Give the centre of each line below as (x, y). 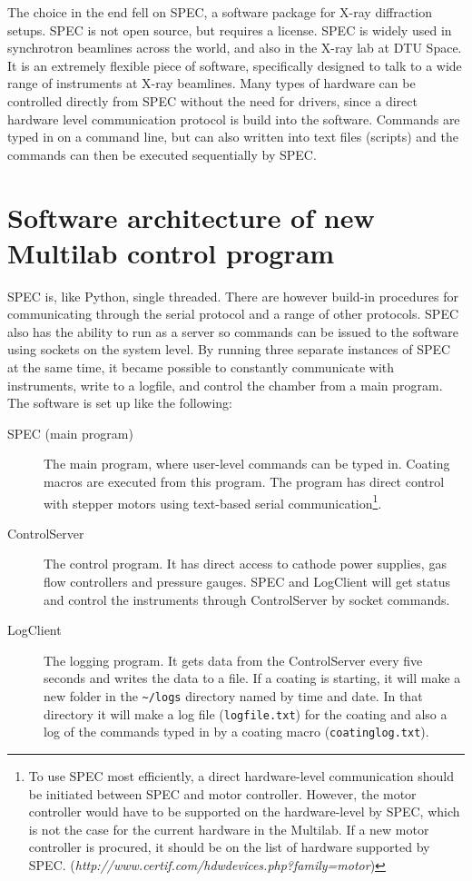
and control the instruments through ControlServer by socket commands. (247, 599)
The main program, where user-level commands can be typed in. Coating (247, 464)
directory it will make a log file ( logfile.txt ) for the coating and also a (246, 713)
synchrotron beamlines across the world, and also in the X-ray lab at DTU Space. (235, 48)
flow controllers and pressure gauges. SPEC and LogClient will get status (247, 582)
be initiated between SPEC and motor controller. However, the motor (222, 793)
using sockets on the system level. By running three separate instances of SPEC (229, 349)
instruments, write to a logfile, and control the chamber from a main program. (225, 385)
